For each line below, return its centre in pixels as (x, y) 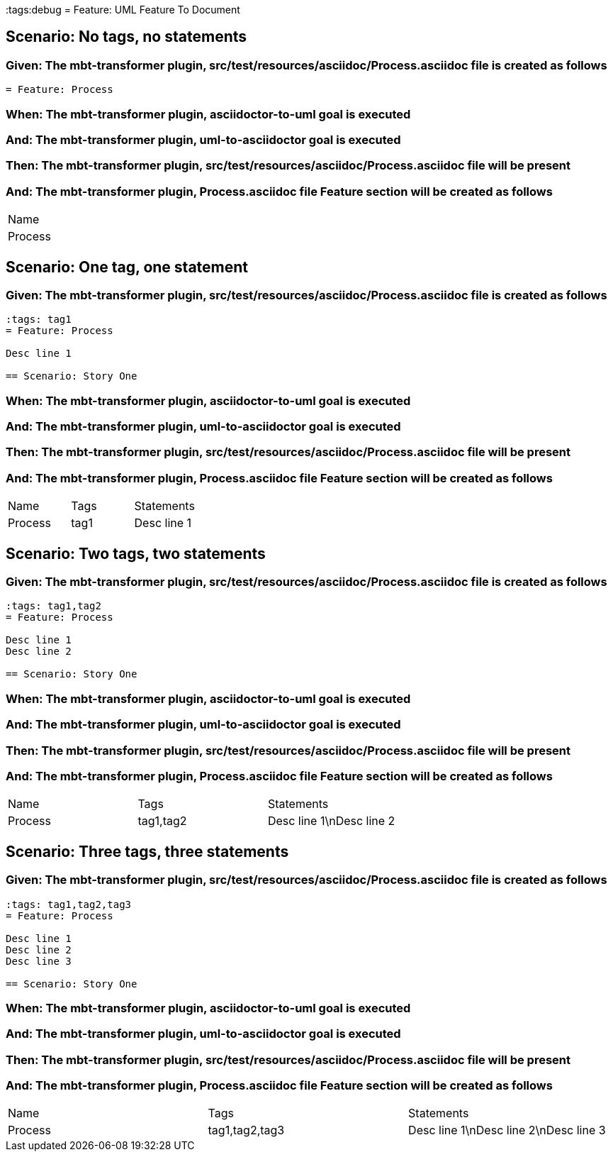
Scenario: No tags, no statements (126, 37)
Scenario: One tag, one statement (127, 267)
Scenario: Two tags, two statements (136, 553)
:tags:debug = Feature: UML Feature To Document (123, 10)
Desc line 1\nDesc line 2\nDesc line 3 (507, 1130)
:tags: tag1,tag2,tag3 (69, 904)
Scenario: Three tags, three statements (147, 851)
